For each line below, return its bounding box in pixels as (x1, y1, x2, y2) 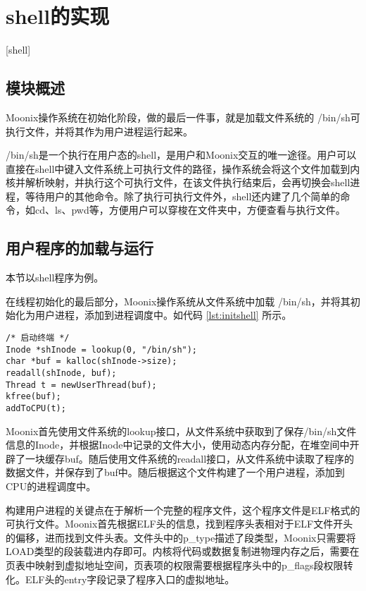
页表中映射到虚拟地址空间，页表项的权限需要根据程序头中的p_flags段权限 (6, 558, 343, 572)
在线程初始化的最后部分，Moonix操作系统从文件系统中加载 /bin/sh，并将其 (6, 293, 351, 308)
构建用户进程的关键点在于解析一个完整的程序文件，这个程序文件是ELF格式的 (6, 502, 360, 517)
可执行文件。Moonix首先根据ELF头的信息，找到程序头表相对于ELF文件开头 (6, 516, 353, 531)
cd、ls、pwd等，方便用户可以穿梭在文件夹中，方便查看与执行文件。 (34, 202, 346, 217)
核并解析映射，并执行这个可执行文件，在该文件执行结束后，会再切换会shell (6, 175, 351, 190)
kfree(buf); (6, 391, 61, 402)
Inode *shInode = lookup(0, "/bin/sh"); (6, 344, 198, 355)
